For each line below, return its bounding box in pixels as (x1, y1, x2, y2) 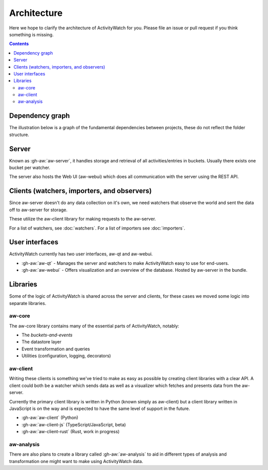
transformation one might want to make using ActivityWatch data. (9, 458, 143, 464)
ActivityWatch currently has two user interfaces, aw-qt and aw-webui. (9, 251, 153, 257)
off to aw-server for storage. (9, 207, 68, 213)
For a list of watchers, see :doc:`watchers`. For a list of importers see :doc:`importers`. (9, 225, 186, 231)
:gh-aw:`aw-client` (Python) (21, 415, 78, 421)
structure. (9, 132, 29, 138)
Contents (9, 41, 29, 47)
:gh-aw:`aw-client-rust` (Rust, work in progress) (21, 429, 120, 435)
